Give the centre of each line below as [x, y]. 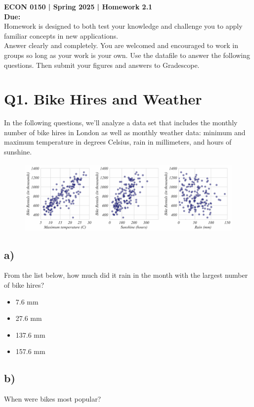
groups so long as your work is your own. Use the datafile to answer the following [127, 55]
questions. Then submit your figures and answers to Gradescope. [102, 65]
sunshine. [18, 152]
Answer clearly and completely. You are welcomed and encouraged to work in [121, 45]
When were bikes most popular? [53, 399]
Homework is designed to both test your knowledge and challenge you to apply [123, 26]
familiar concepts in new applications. [61, 35]
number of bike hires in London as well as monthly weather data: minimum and [125, 132]
